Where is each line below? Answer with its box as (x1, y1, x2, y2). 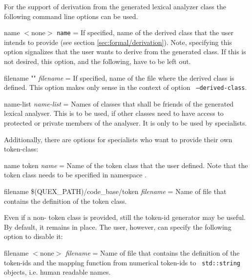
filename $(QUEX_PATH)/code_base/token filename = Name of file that (4, 186, 227, 196)
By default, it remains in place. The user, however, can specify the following (4, 221, 231, 232)
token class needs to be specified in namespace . (4, 170, 147, 180)
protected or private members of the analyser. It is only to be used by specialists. (4, 118, 247, 128)
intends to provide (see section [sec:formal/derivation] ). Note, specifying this (4, 37, 232, 47)
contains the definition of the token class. (4, 195, 127, 206)
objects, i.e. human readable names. (4, 267, 111, 277)
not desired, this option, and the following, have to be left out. (4, 56, 191, 66)
